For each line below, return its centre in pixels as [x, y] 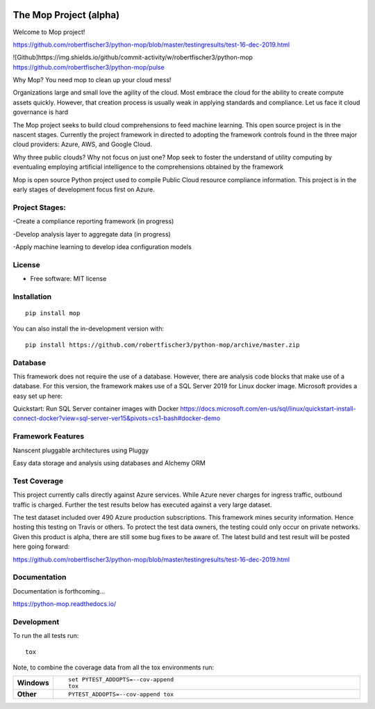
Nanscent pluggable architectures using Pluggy [81, 450]
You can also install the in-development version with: [89, 329]
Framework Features [49, 436]
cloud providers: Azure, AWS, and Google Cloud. [83, 144]
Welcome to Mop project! [49, 32]
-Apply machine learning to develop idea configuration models [102, 246]
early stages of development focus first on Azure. [84, 189]
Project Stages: [39, 207]
